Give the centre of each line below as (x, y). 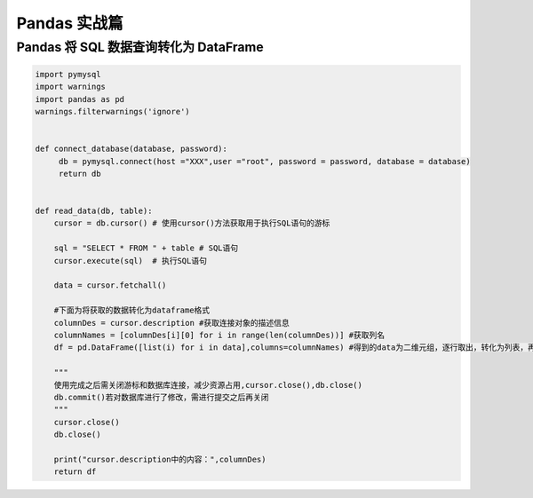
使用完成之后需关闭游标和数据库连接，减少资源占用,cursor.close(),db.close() (208, 385)
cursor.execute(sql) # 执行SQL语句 (131, 261)
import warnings (71, 87)
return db (80, 174)
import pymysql (68, 74)
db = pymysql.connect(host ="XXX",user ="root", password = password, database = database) (264, 161)
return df (75, 472)
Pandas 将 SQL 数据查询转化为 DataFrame (140, 47)
